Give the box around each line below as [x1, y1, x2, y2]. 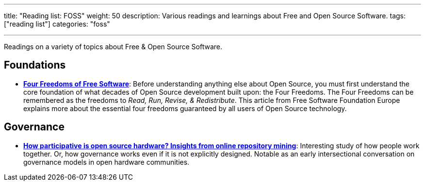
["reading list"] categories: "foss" [4, 20, 110, 28]
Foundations [4, 59, 66, 71]
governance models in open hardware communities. [23, 157, 190, 166]
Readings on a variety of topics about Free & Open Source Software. [4, 43, 223, 51]
